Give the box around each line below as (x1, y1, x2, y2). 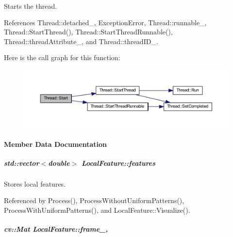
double (48, 158, 70, 168)
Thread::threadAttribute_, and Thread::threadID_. (4, 36, 158, 46)
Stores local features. (4, 179, 66, 189)
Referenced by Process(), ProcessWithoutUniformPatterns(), (4, 195, 184, 205)
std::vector (4, 158, 39, 168)
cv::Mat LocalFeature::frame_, (4, 223, 108, 234)
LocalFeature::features (82, 158, 156, 168)
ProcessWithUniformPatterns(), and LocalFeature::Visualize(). (4, 205, 190, 215)
